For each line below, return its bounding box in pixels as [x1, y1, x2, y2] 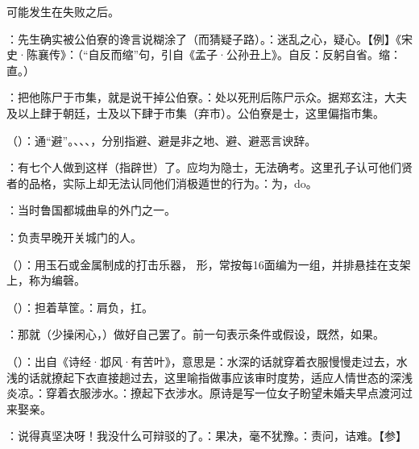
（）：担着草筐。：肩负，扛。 [6, 298, 153, 315]
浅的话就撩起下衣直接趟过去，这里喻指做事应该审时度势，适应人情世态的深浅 [6, 368, 413, 385]
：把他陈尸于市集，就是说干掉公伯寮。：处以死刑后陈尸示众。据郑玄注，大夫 [6, 89, 407, 106]
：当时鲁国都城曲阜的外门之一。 [6, 202, 176, 218]
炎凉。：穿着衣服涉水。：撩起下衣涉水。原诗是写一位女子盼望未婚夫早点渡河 [6, 385, 401, 401]
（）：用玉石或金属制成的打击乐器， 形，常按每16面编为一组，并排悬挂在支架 [6, 256, 411, 272]
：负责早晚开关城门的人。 [6, 228, 142, 245]
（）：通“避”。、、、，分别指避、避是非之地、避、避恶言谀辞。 [6, 131, 317, 148]
